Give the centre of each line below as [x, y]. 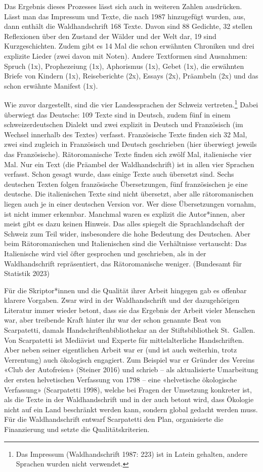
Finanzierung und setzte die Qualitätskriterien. [77, 429]
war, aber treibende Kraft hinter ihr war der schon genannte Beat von [113, 320]
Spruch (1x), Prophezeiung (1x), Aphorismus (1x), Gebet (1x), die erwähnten [124, 66]
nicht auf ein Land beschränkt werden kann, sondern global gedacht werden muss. [131, 409]
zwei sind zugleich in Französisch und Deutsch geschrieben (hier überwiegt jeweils [130, 144]
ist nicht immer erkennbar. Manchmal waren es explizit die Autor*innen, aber [125, 213]
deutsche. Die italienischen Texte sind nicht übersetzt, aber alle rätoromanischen [129, 194]
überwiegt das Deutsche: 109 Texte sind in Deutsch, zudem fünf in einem [117, 114]
